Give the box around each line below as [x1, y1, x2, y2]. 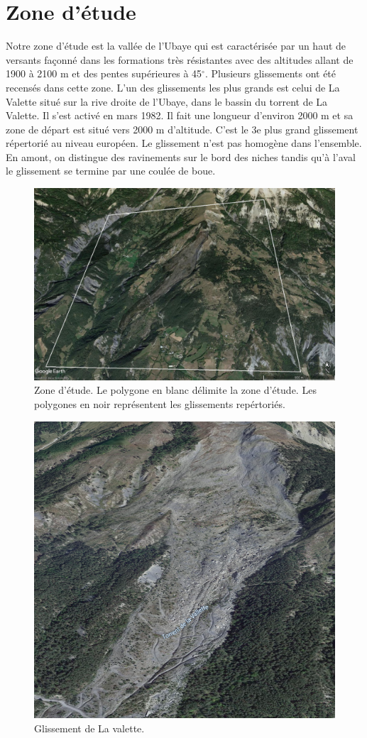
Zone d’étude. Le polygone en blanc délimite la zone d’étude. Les [34, 382, 317, 397]
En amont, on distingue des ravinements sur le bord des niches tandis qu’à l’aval [6, 149, 356, 164]
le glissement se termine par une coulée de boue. [6, 163, 216, 178]
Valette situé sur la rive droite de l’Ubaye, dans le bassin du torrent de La [6, 94, 328, 109]
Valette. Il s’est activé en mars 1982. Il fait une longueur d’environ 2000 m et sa [6, 108, 354, 123]
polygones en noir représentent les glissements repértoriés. [34, 397, 285, 412]
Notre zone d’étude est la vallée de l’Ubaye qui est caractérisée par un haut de [6, 38, 346, 53]
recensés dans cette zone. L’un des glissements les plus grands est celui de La [6, 79, 340, 94]
